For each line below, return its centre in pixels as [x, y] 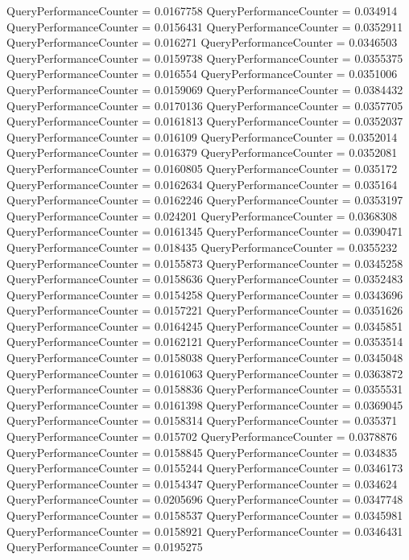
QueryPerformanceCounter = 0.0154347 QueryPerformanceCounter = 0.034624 [202, 483]
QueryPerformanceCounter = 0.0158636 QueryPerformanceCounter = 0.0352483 [205, 279]
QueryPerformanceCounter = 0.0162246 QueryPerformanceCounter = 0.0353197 [205, 200]
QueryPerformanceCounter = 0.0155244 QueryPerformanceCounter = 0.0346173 [205, 468]
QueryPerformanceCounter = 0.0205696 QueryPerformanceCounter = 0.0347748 [205, 499]
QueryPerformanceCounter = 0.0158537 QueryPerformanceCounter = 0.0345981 [205, 515]
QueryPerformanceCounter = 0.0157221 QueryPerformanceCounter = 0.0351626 [205, 310]
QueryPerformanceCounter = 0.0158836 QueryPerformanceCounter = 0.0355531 [205, 389]
